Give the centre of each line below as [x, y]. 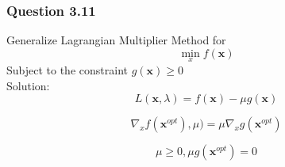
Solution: [28, 85]
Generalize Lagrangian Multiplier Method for [116, 40]
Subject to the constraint [67, 70]
